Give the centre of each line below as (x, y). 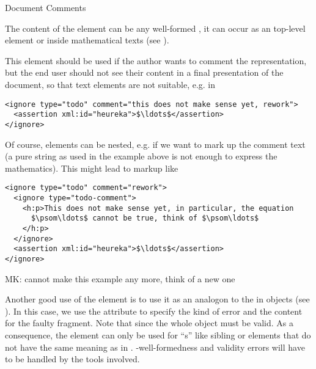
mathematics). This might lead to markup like (92, 168)
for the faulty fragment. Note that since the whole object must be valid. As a (149, 323)
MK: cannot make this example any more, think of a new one (120, 278)
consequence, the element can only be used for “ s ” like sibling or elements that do (158, 334)
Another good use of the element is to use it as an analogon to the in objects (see (157, 299)
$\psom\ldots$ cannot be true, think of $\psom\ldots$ (145, 218)
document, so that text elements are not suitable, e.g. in (110, 84)
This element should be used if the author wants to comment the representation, (156, 60)
